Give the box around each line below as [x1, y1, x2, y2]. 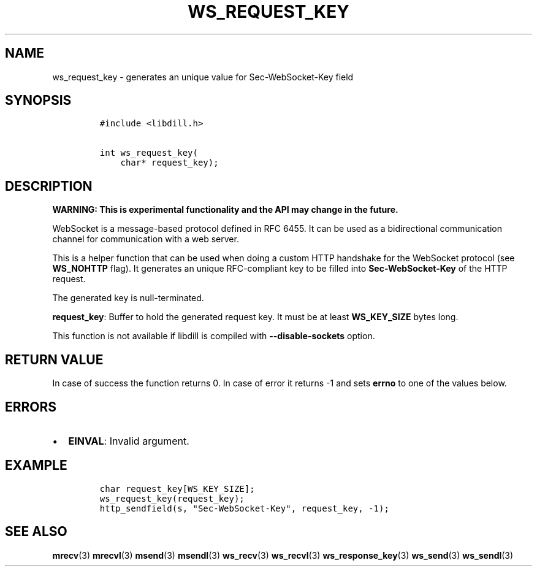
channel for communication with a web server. [52, 234, 239, 245]
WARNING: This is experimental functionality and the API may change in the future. [52, 204, 398, 215]
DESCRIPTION [5, 178, 93, 194]
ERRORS [5, 399, 57, 415]
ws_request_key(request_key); [99, 493, 245, 504]
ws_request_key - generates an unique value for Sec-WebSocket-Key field [52, 71, 354, 82]
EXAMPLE [5, 458, 67, 473]
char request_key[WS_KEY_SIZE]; [99, 483, 255, 494]
